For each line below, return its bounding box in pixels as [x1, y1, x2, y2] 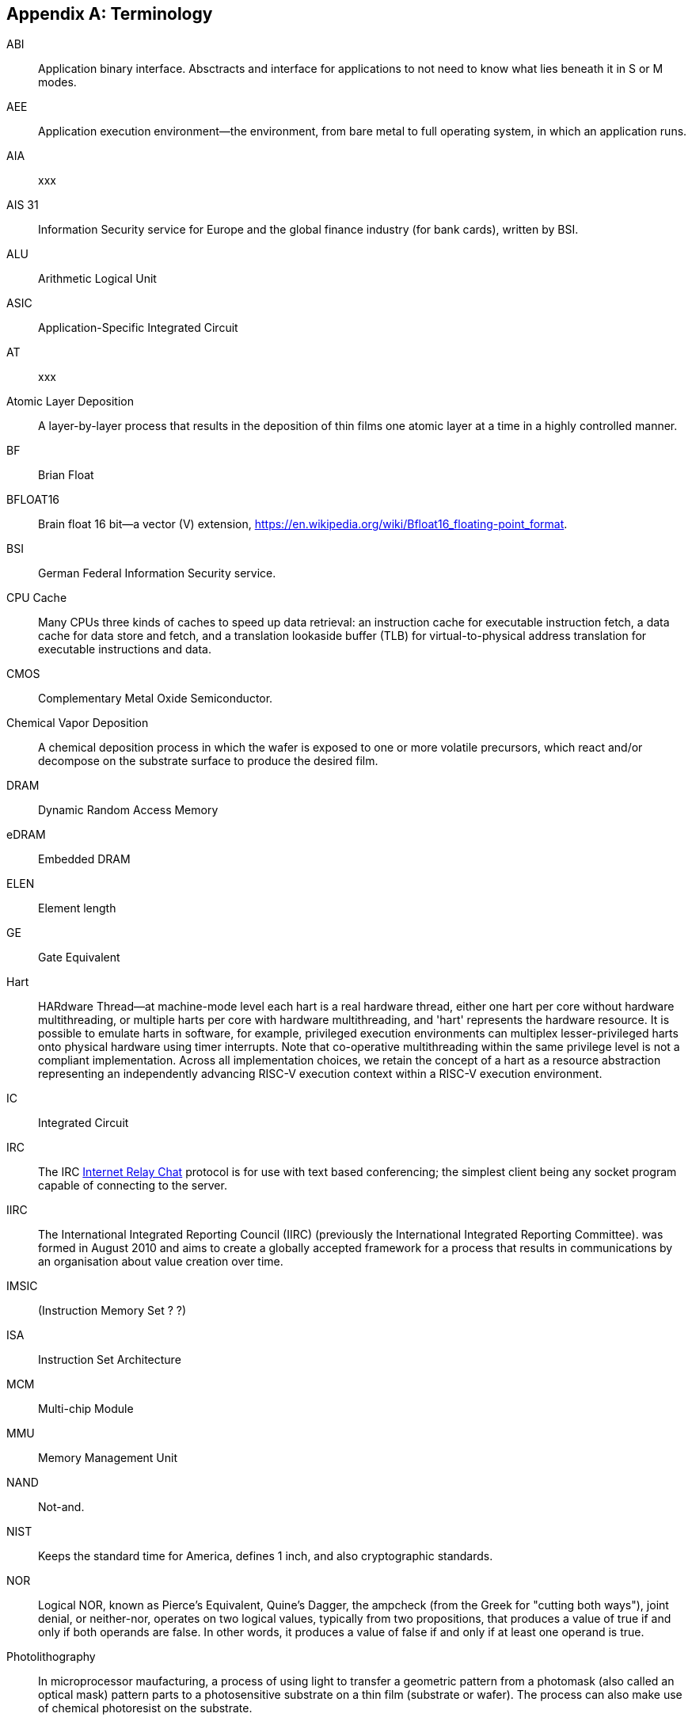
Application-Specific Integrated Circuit [38, 321, 238, 335]
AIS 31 [6, 198, 39, 212]
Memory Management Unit [38, 1451, 178, 1465]
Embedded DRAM [38, 852, 131, 866]
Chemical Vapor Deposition [6, 716, 149, 730]
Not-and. [38, 1500, 85, 1514]
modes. [38, 75, 77, 89]
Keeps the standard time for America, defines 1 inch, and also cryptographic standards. [38, 1549, 493, 1563]
